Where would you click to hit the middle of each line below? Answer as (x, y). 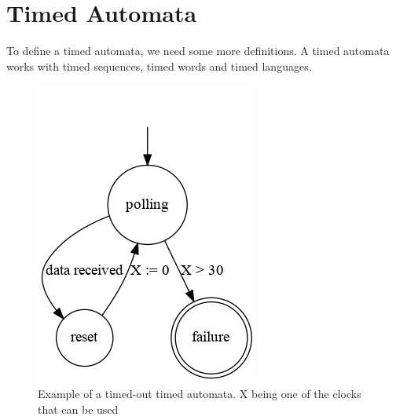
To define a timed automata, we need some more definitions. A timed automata (198, 51)
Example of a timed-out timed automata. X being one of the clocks (200, 393)
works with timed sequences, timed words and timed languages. (159, 66)
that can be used (78, 409)
